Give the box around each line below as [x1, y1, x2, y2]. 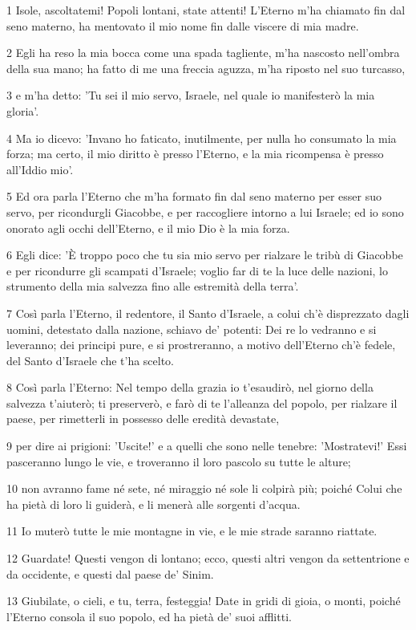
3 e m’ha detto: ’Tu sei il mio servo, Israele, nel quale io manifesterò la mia [6, 87, 375, 104]
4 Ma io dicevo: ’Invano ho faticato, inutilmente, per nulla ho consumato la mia [6, 129, 397, 146]
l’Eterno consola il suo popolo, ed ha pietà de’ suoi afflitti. [6, 608, 292, 624]
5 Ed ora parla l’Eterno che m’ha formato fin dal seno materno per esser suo [6, 188, 382, 205]
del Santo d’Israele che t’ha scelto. [6, 352, 175, 368]
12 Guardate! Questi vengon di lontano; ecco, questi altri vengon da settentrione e [6, 550, 410, 567]
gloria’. [6, 102, 39, 119]
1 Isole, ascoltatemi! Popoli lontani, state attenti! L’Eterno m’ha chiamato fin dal [6, 2, 406, 18]
